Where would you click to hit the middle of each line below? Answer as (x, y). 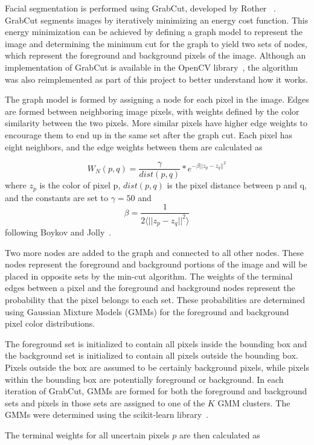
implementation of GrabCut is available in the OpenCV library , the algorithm (152, 67)
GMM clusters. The (254, 402)
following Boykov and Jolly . (58, 232)
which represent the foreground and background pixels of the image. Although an (155, 55)
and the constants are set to (56, 197)
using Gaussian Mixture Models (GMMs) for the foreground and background (147, 311)
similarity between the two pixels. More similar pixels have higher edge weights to (156, 123)
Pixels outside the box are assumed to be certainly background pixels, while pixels (157, 367)
